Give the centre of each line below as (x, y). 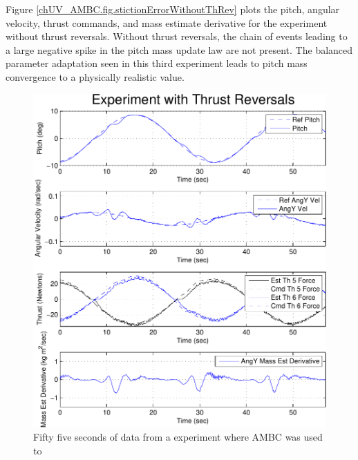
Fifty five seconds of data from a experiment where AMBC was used (178, 437)
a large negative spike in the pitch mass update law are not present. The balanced (179, 49)
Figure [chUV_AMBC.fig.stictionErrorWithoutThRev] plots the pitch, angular (173, 9)
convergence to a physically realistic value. (95, 76)
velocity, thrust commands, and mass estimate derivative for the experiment (167, 22)
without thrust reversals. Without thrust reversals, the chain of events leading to (177, 36)
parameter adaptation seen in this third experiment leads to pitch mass (157, 63)
